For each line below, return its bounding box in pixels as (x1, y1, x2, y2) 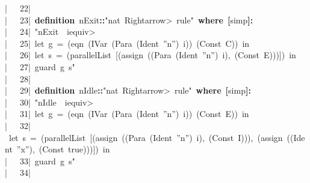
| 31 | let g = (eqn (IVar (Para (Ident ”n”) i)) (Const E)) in (5, 107, 249, 120)
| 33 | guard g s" (5, 154, 75, 167)
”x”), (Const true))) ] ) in (16, 143, 110, 155)
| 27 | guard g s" (5, 60, 75, 73)
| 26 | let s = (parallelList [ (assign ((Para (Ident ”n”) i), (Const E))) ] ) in (5, 49, 296, 61)
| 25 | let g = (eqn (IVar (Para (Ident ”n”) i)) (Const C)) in (5, 37, 250, 49)
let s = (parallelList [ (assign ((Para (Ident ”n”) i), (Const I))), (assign (9, 131, 283, 143)
